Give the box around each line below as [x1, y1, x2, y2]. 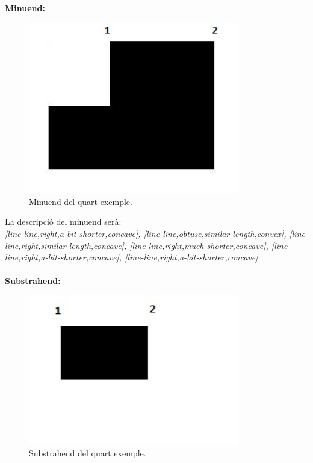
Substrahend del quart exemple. [29, 447, 146, 459]
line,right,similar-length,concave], [5, 239, 127, 251]
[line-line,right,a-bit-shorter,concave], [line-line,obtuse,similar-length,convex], [5, 227, 287, 239]
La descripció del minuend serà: [5, 215, 122, 228]
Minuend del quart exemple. [29, 195, 132, 207]
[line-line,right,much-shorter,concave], [129, 239, 268, 251]
